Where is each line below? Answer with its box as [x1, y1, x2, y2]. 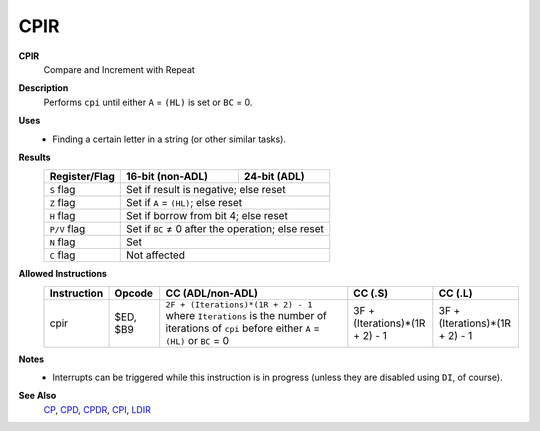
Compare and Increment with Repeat [43, 63, 195, 75]
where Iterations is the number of [165, 308, 327, 322]
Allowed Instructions [18, 268, 107, 280]
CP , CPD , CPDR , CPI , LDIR [43, 403, 152, 415]
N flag [49, 235, 76, 249]
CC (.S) [353, 286, 389, 300]
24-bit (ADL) [243, 170, 305, 184]
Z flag [49, 196, 76, 210]
